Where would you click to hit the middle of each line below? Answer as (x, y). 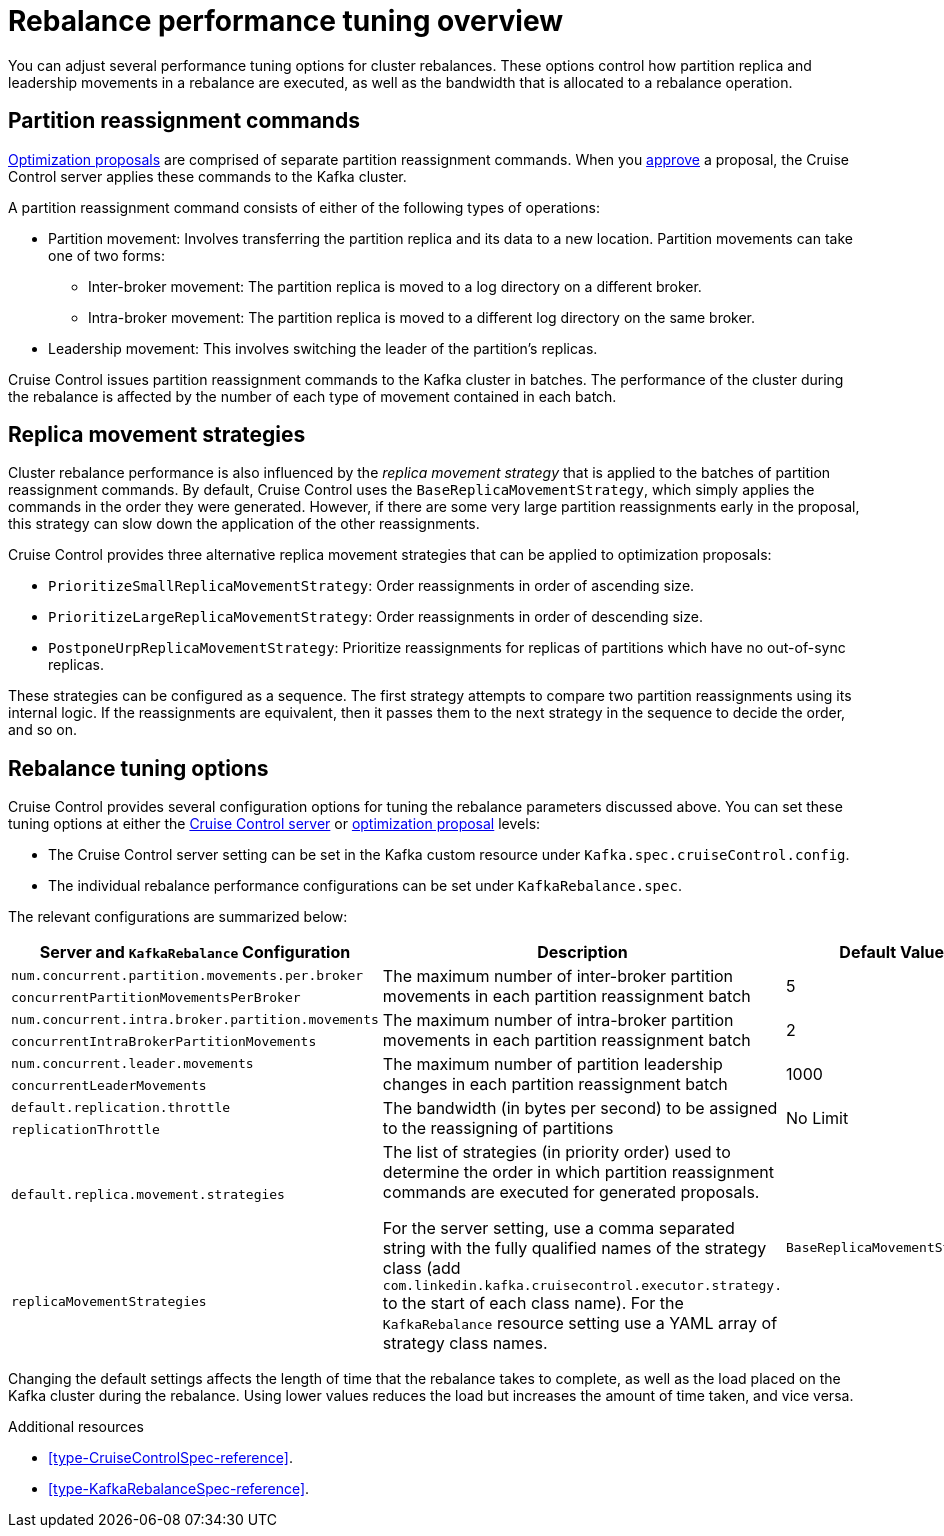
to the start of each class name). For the (533, 1303)
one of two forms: (106, 255)
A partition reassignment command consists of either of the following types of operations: (304, 207)
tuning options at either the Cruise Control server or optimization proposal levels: (274, 824)
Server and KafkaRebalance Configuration (195, 952)
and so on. (43, 730)
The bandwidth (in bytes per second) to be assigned (580, 1108)
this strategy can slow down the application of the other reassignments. (244, 524)
